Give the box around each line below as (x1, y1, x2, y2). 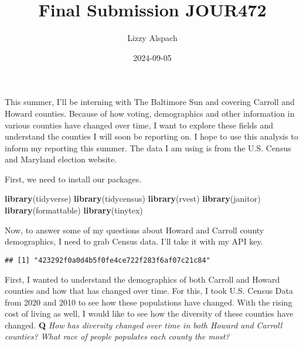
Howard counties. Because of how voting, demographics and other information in (5, 107, 295, 119)
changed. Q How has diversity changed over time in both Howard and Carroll (5, 318, 282, 331)
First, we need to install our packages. (5, 172, 142, 185)
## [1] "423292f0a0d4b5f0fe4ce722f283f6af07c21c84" (5, 256, 210, 264)
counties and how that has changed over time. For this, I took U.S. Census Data (5, 284, 294, 297)
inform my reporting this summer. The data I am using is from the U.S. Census (5, 141, 291, 154)
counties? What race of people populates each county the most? (5, 330, 230, 342)
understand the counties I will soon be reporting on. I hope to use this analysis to (5, 130, 298, 143)
